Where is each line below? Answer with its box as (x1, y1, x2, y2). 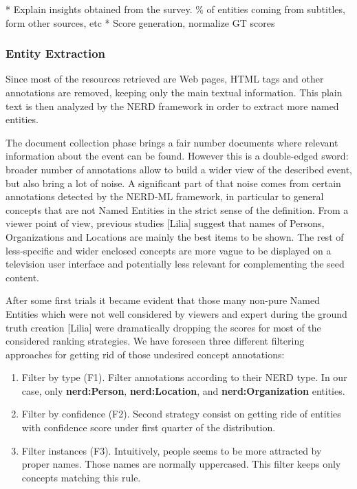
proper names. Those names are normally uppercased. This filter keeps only (21, 457, 341, 471)
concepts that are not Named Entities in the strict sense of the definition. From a (6, 202, 349, 217)
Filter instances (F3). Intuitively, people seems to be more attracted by (21, 443, 322, 457)
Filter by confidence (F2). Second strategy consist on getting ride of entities (21, 406, 341, 421)
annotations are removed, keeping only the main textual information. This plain (6, 85, 343, 99)
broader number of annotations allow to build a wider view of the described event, (6, 162, 352, 176)
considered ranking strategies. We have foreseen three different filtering (6, 334, 305, 348)
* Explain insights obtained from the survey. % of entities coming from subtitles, (6, 2, 345, 16)
